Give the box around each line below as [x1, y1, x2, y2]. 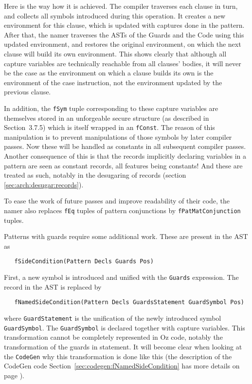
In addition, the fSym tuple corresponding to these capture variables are [4, 103, 218, 113]
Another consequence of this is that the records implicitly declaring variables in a [4, 151, 246, 161]
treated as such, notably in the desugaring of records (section [4, 170, 186, 180]
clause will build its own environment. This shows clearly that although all [4, 48, 227, 58]
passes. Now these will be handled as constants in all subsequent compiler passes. [4, 141, 246, 151]
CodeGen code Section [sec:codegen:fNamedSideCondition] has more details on [4, 361, 240, 371]
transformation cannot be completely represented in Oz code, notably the [4, 332, 223, 342]
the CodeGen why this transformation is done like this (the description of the [4, 351, 232, 361]
